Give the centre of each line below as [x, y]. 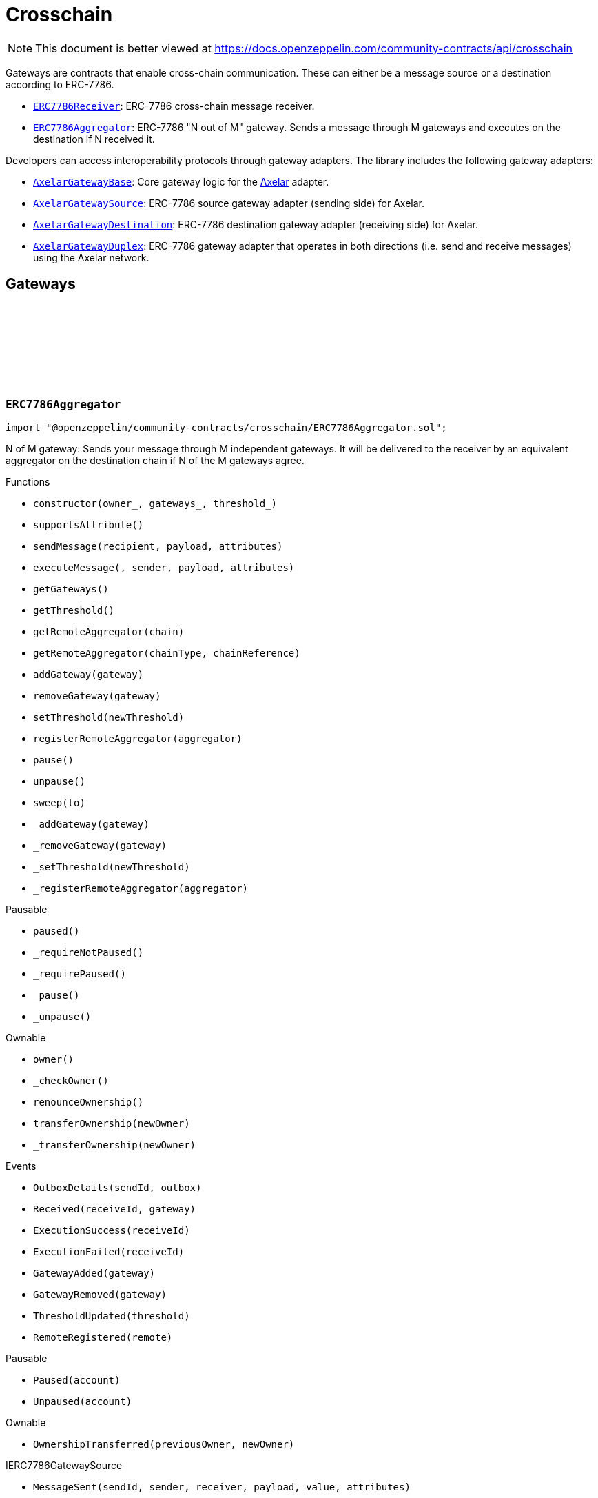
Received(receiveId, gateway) [115, 1209]
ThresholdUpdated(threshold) [112, 1316]
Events [21, 1166]
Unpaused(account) [83, 1401]
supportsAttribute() [89, 525]
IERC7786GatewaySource [64, 1465]
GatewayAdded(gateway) [94, 1273]
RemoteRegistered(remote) [103, 1337]
